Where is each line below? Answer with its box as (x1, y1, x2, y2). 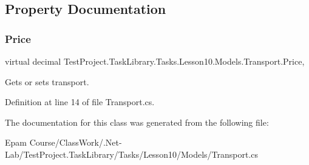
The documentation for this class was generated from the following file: (5, 115, 269, 128)
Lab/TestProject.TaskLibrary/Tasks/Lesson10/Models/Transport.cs (5, 147, 259, 160)
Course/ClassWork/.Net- (29, 136, 122, 149)
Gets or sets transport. (5, 75, 89, 88)
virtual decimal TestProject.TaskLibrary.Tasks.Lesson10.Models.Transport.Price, (5, 55, 305, 67)
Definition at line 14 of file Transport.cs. (5, 95, 155, 108)
